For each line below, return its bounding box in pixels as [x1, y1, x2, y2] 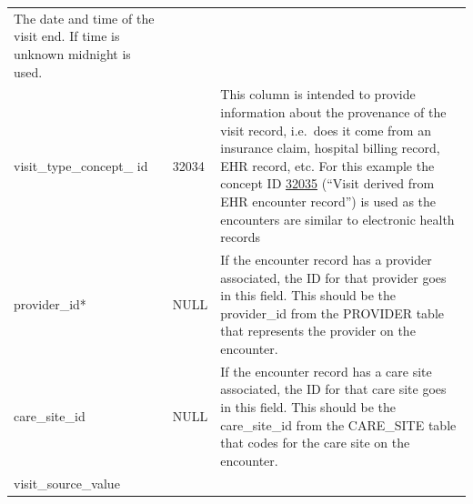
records [220, 227, 260, 247]
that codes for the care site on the [220, 433, 410, 452]
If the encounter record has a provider [220, 249, 432, 268]
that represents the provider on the [220, 321, 416, 340]
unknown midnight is [14, 44, 131, 63]
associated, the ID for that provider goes [220, 267, 447, 287]
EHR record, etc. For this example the [220, 156, 435, 175]
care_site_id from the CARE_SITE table [220, 415, 457, 434]
